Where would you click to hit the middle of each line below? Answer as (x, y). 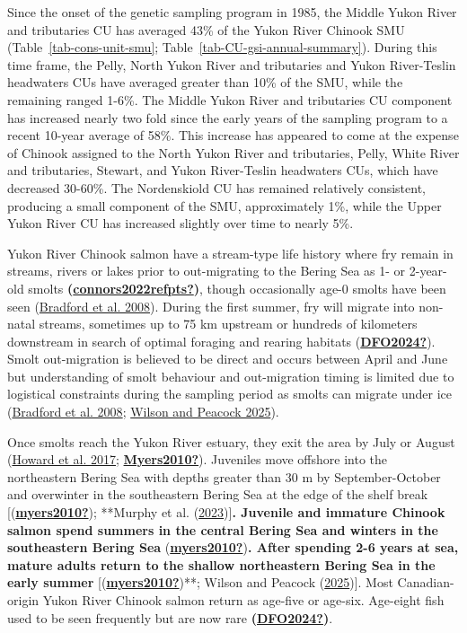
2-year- (428, 271)
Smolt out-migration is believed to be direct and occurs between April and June (228, 359)
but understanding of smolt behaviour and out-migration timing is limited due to (231, 376)
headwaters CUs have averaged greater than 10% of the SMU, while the (205, 82)
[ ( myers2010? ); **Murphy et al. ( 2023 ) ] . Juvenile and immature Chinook (226, 512)
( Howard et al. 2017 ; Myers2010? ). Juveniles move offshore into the (198, 459)
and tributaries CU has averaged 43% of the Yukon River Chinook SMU (206, 29)
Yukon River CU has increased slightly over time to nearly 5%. (181, 223)
